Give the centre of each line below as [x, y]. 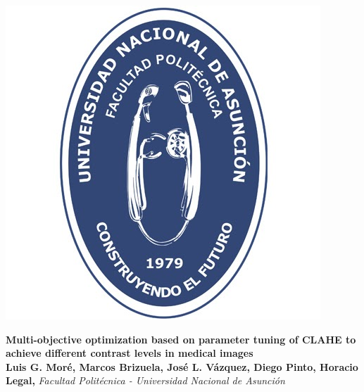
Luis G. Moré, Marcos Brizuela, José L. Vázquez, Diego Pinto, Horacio [182, 366]
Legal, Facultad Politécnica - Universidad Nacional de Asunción [145, 380]
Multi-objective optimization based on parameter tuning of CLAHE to [181, 339]
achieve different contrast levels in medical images [130, 353]
